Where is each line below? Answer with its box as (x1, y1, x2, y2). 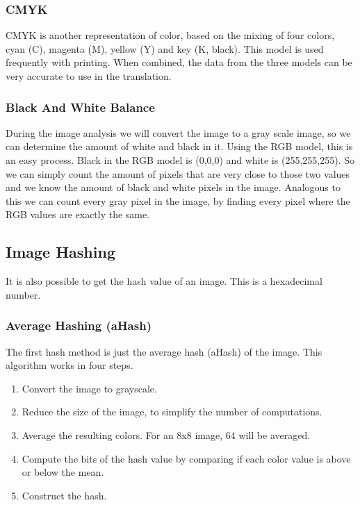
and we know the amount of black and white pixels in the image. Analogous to (6, 180, 341, 194)
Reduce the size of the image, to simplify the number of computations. (22, 404, 322, 419)
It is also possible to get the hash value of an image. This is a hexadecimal (6, 274, 322, 288)
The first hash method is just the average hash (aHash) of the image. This (6, 344, 322, 358)
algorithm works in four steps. (6, 358, 133, 372)
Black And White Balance (6, 98, 155, 115)
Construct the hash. (22, 488, 107, 502)
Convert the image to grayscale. (22, 381, 157, 395)
